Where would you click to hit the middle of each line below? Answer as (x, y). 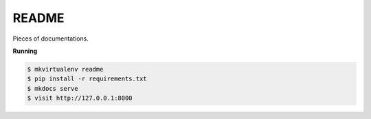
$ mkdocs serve (53, 88)
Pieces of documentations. (51, 39)
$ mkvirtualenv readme (65, 69)
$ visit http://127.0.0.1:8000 (80, 98)
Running (25, 51)
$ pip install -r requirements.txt (87, 79)
